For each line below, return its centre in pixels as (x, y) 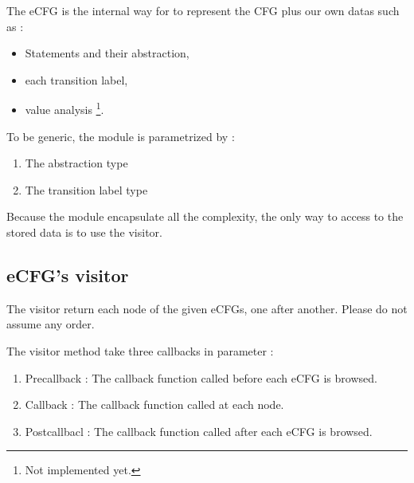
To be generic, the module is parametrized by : (121, 136)
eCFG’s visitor (68, 275)
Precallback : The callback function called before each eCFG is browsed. (201, 377)
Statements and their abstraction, (107, 53)
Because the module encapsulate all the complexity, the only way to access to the (205, 216)
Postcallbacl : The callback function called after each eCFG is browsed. (199, 431)
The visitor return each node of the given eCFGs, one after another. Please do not (207, 308)
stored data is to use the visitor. (84, 232)
